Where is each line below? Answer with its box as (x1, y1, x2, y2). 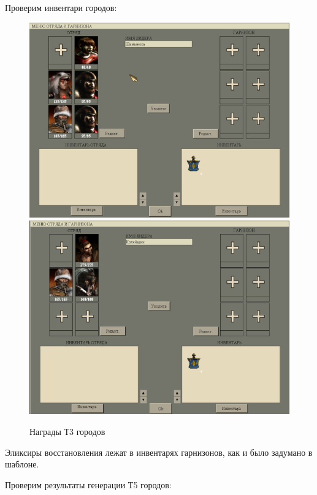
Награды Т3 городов (29, 425, 105, 438)
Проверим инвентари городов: (5, 1, 117, 13)
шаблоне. (5, 458, 39, 470)
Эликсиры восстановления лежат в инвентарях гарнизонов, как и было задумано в (5, 445, 313, 458)
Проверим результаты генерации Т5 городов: (5, 478, 172, 491)
